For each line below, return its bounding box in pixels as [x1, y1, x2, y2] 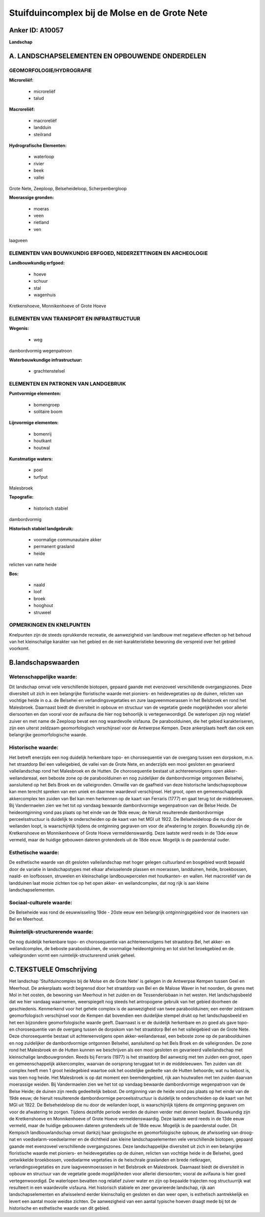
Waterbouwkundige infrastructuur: [9, 357, 83, 363]
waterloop [33, 154, 54, 160]
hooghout [33, 603, 53, 608]
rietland [33, 219, 49, 226]
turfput [33, 474, 48, 480]
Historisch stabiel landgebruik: [9, 525, 74, 531]
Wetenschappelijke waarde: [9, 673, 78, 680]
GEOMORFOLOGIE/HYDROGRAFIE [9, 67, 92, 74]
